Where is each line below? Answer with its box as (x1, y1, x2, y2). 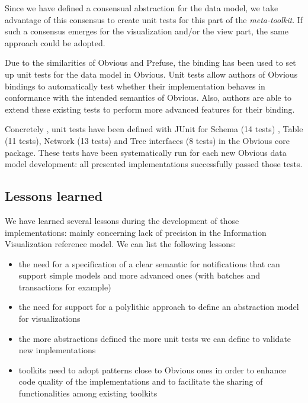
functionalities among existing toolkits (18, 387, 158, 399)
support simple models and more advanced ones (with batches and (18, 269, 261, 282)
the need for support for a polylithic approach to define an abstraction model (18, 300, 299, 313)
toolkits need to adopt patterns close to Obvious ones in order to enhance (18, 363, 286, 376)
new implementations (18, 344, 96, 356)
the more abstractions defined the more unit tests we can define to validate (18, 332, 291, 344)
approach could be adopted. (5, 36, 105, 49)
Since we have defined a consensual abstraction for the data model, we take (5, 2, 278, 14)
